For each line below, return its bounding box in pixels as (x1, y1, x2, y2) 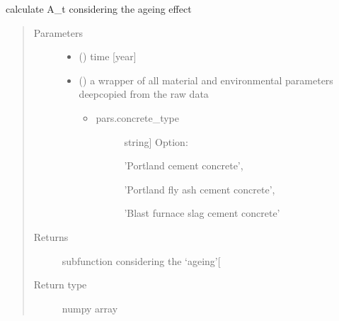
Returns (33, 229, 69, 244)
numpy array (62, 300, 118, 315)
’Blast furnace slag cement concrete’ (124, 205, 280, 220)
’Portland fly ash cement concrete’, (124, 181, 275, 196)
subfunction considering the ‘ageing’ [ (62, 253, 221, 268)
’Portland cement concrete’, (124, 158, 243, 173)
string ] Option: (124, 134, 188, 149)
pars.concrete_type (96, 110, 179, 125)
